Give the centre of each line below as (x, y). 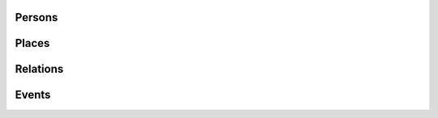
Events (33, 95)
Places (32, 43)
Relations (39, 69)
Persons (36, 17)
